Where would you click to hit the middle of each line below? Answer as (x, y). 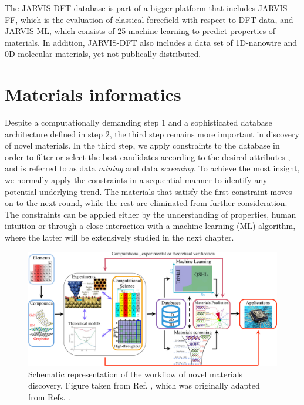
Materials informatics (93, 94)
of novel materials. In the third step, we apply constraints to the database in (142, 145)
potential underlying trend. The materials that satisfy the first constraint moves (148, 191)
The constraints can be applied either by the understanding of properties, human (151, 214)
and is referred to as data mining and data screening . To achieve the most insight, (152, 168)
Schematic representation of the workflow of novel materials (136, 374)
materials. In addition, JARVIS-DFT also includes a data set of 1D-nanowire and (151, 42)
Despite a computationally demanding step (82, 122)
